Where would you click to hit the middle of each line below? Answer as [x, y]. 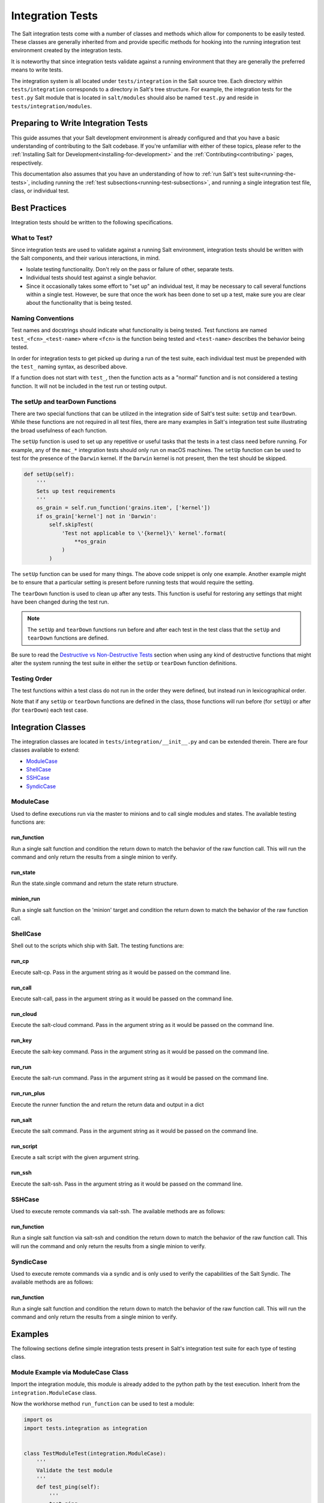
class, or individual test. [40, 191]
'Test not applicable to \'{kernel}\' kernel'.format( [144, 533]
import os [38, 1420]
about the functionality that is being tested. [79, 303]
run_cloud [24, 1014]
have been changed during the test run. [60, 602]
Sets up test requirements [76, 491]
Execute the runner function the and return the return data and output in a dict [107, 1104]
